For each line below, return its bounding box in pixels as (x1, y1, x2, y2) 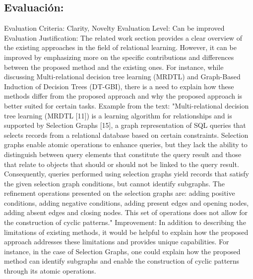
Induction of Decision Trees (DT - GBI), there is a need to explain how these (4, 81, 234, 91)
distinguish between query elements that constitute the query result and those (4, 149, 242, 159)
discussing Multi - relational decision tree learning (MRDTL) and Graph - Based (4, 71, 241, 82)
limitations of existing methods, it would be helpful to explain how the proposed (4, 226, 249, 237)
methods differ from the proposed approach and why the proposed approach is (4, 91, 243, 101)
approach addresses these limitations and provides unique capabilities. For (4, 236, 229, 247)
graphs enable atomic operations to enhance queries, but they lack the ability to (4, 139, 248, 150)
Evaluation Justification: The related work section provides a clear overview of (4, 32, 242, 43)
